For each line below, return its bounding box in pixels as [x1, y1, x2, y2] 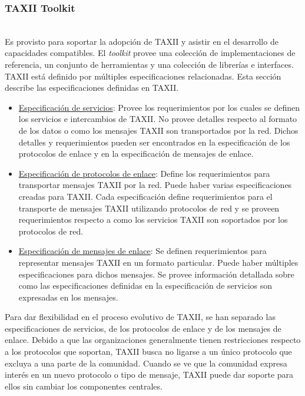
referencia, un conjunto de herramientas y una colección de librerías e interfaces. [5, 58, 294, 70]
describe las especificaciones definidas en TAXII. [5, 81, 179, 94]
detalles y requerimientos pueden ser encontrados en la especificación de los [18, 136, 290, 148]
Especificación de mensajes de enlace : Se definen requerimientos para [18, 245, 267, 257]
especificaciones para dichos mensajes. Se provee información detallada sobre [18, 268, 294, 280]
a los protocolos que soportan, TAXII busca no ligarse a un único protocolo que [5, 345, 292, 358]
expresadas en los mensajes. [18, 291, 118, 303]
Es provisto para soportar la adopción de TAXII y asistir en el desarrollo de [5, 35, 279, 47]
